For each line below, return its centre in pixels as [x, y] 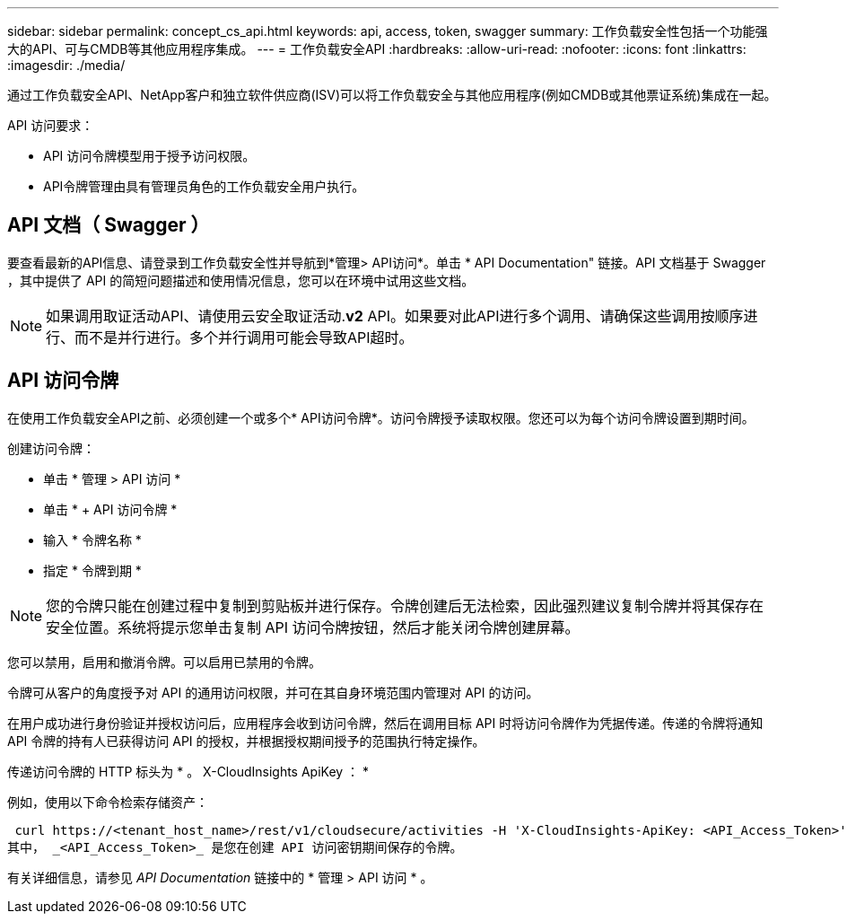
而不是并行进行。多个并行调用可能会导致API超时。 [244, 337]
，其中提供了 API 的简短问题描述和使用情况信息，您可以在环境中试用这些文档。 [241, 280]
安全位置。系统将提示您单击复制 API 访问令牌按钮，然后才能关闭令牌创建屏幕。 [313, 627]
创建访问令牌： [51, 448]
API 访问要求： [51, 125]
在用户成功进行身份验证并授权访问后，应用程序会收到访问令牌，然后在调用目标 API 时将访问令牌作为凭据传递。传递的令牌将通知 [385, 723]
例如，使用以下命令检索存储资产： [108, 802]
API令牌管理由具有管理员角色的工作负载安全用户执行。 [204, 186]
